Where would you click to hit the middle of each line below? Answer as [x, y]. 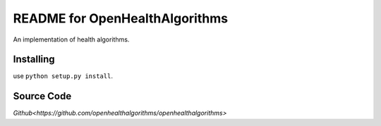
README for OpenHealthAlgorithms [121, 18]
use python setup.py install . [63, 76]
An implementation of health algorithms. [71, 39]
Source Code [42, 96]
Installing [34, 59]
